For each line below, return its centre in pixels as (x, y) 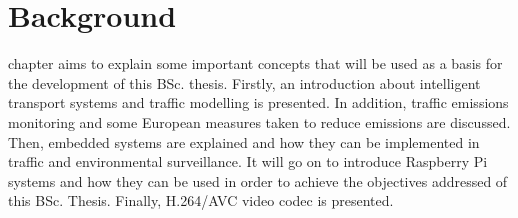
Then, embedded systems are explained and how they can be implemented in (244, 141)
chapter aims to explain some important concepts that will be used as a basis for (255, 63)
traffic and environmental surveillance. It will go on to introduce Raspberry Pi (248, 161)
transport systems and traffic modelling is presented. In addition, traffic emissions (258, 102)
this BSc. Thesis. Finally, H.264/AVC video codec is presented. (201, 200)
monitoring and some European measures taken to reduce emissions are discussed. (259, 121)
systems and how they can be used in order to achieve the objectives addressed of (258, 180)
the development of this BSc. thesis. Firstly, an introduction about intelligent (244, 82)
